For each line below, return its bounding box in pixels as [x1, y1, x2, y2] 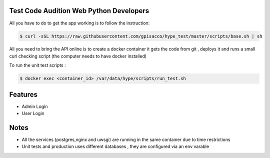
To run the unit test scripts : [9, 62, 66, 68]
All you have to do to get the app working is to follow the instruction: [9, 20, 150, 26]
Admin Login [21, 103, 48, 109]
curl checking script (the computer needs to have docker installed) [9, 53, 147, 59]
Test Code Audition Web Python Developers [9, 6, 149, 15]
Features [9, 90, 37, 98]
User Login [21, 110, 44, 116]
